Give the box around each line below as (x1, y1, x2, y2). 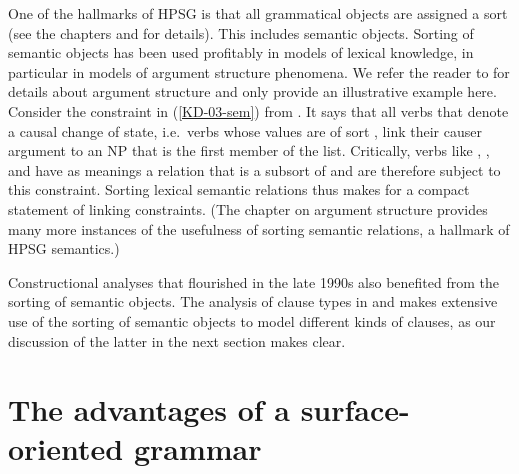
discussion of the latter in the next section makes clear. (8, 330, 346, 351)
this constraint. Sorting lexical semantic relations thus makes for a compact (8, 179, 470, 200)
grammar (133, 428, 262, 469)
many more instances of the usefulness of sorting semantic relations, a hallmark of (8, 218, 510, 239)
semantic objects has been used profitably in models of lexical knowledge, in (8, 42, 474, 63)
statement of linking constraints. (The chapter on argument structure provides (8, 198, 488, 219)
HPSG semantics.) (8, 238, 120, 259)
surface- (300, 389, 410, 430)
